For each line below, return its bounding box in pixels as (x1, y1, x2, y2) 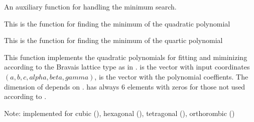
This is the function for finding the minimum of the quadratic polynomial (4, 18, 230, 28)
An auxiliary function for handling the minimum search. (4, 1, 177, 11)
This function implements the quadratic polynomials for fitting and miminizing (4, 51, 247, 62)
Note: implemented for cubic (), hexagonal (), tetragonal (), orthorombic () (4, 107, 235, 118)
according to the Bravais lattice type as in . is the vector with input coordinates (4, 61, 250, 72)
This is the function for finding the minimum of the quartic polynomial (4, 35, 223, 45)
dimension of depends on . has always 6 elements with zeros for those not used (4, 81, 245, 91)
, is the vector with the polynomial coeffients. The (94, 71, 248, 81)
